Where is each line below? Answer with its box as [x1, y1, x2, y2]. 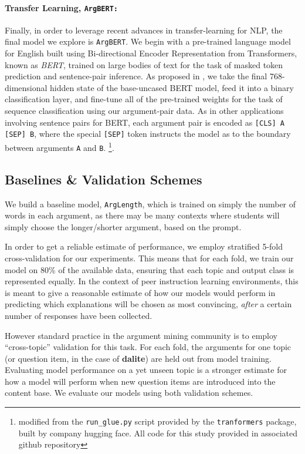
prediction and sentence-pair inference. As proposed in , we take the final [5, 70, 267, 82]
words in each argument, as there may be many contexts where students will [5, 209, 280, 221]
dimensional [5, 81, 48, 93]
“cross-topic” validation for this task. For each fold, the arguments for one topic [5, 341, 292, 353]
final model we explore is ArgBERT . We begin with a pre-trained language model [5, 35, 291, 48]
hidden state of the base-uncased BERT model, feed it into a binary [50, 81, 294, 93]
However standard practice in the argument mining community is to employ [5, 329, 278, 341]
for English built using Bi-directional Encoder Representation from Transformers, [5, 47, 297, 59]
